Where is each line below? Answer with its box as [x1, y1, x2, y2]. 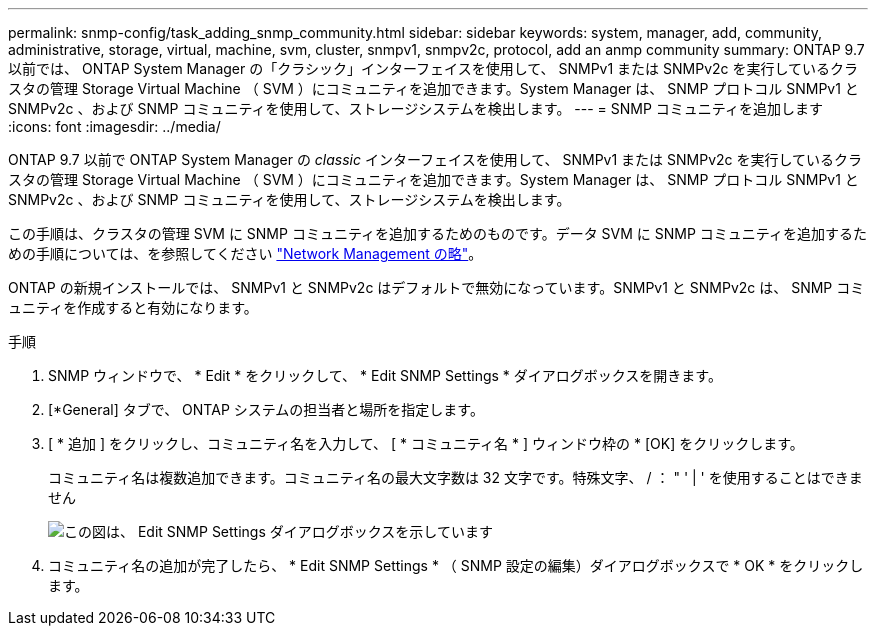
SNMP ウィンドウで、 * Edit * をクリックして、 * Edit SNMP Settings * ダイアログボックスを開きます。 [48, 367, 722, 384]
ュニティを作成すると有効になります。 [8, 299, 258, 316]
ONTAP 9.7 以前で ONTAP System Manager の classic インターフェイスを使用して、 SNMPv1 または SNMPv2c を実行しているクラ [8, 151, 863, 168]
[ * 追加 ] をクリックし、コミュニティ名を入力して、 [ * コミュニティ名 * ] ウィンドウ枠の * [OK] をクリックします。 [48, 435, 804, 452]
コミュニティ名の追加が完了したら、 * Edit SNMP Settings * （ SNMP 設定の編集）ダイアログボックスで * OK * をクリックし [48, 557, 864, 574]
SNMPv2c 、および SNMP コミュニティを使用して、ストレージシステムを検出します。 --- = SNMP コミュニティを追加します [8, 100, 823, 117]
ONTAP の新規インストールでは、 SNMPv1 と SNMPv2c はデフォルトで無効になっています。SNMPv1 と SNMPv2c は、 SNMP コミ [8, 279, 865, 296]
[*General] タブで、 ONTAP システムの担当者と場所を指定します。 [48, 401, 484, 418]
